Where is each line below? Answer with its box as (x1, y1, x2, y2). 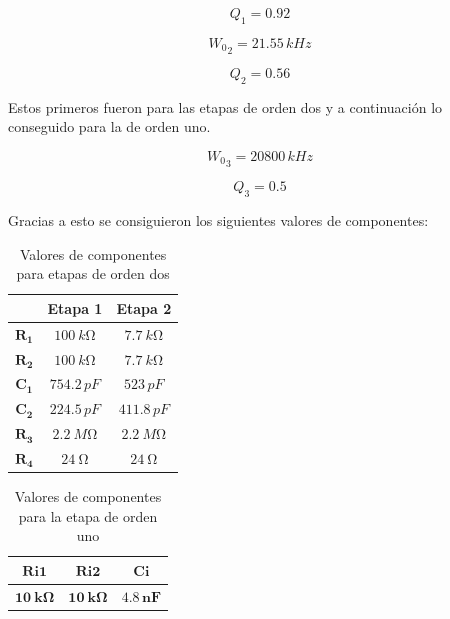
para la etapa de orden (18, 505, 158, 526)
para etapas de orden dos (16, 263, 170, 284)
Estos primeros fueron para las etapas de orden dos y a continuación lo (8, 96, 443, 117)
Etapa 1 (47, 297, 103, 318)
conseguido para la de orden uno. (8, 116, 211, 137)
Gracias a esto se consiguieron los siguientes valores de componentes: (8, 210, 429, 231)
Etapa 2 (116, 297, 172, 318)
